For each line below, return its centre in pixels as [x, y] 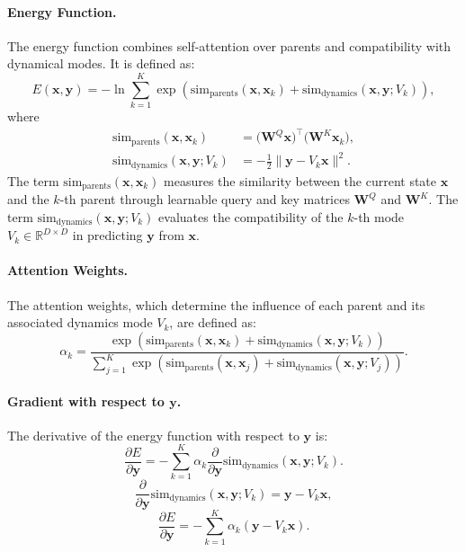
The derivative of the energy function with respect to [153, 435]
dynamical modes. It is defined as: [101, 63]
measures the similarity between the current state [300, 180]
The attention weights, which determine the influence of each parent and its [216, 304]
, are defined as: [213, 322]
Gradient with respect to [86, 401]
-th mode [379, 216]
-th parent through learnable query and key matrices [205, 199]
